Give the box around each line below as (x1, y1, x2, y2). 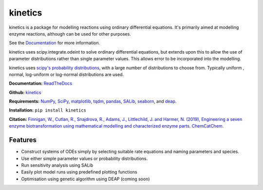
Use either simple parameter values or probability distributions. (21, 155, 148, 161)
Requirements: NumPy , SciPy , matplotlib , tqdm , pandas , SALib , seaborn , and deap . (9, 98, 177, 104)
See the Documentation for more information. (9, 40, 100, 46)
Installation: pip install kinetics (9, 107, 86, 113)
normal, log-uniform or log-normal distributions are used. (9, 71, 124, 77)
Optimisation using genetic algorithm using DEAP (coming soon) (21, 176, 150, 182)
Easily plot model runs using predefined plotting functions (21, 169, 137, 175)
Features (9, 136, 37, 144)
